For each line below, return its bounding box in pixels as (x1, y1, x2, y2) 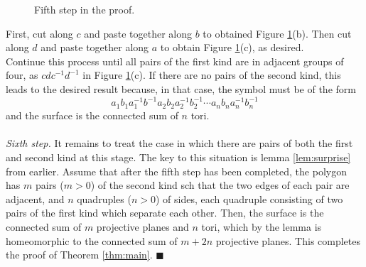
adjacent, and (6, 191, 65, 206)
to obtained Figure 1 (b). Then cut (203, 26, 352, 40)
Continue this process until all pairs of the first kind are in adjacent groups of (6, 53, 344, 68)
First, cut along (6, 26, 73, 40)
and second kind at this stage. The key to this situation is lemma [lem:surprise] (6, 150, 351, 164)
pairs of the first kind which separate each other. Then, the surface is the (6, 205, 324, 220)
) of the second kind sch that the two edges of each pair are (90, 178, 350, 192)
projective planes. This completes (215, 233, 361, 248)
